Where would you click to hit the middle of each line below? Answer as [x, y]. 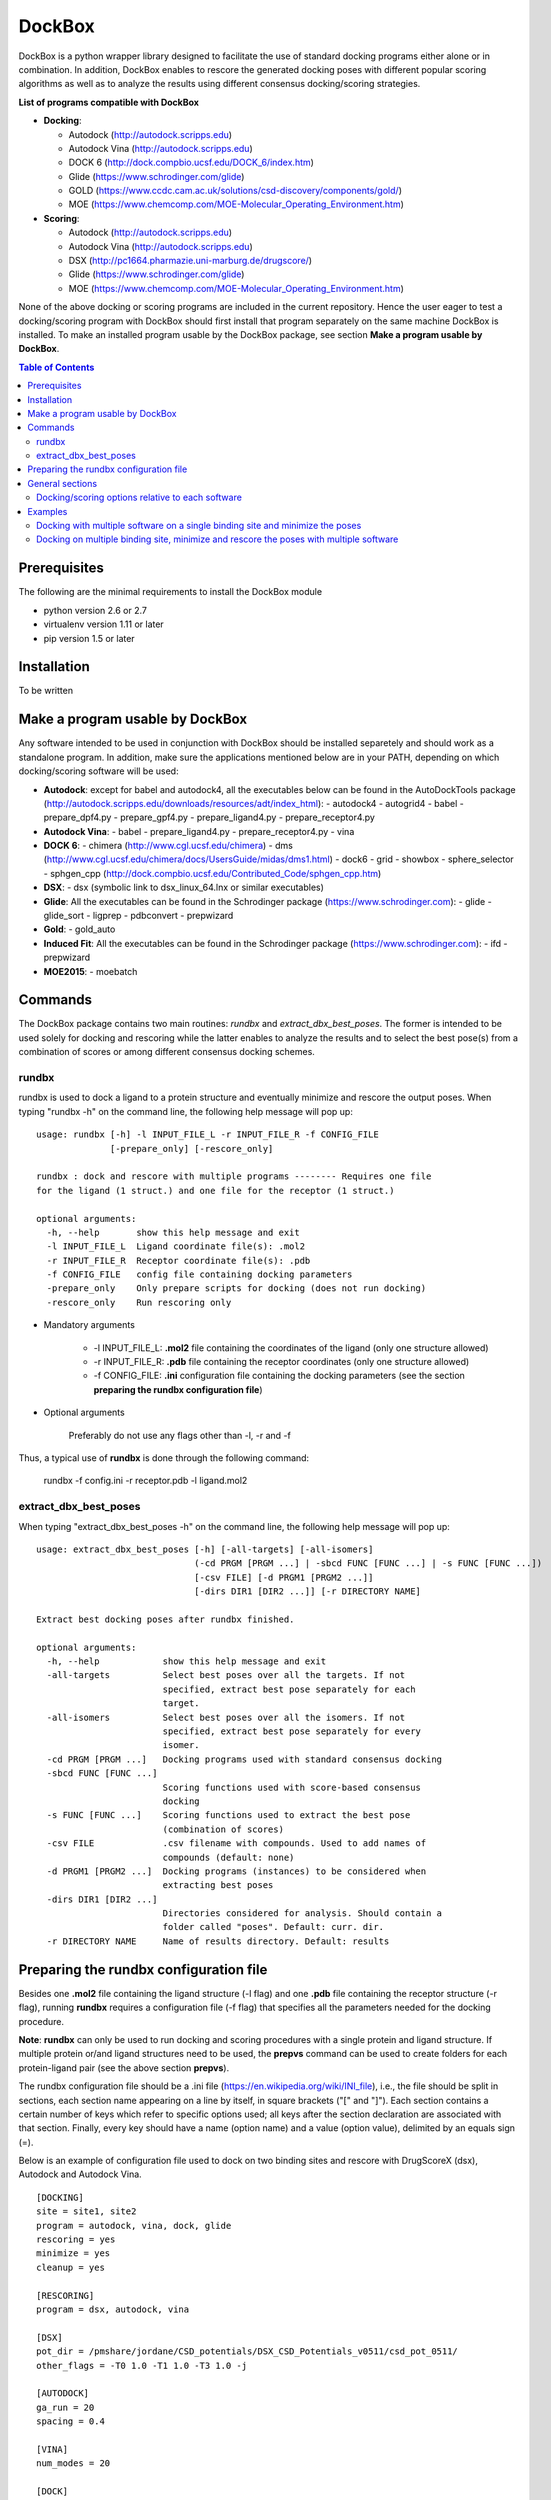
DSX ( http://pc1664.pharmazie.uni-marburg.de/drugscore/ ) [190, 261]
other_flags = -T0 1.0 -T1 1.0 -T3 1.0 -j [142, 2365]
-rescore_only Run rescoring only [139, 1302]
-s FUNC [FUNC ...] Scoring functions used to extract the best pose [228, 1815]
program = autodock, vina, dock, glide [134, 2225]
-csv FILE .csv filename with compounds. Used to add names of [236, 1843]
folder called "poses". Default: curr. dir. [273, 1927]
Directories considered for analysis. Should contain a [302, 1913]
